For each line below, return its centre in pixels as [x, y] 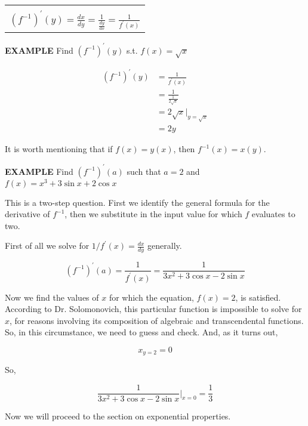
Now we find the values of [52, 297]
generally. [165, 246]
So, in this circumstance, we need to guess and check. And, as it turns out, [141, 332]
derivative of [27, 214]
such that [144, 171]
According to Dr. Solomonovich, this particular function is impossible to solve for [153, 309]
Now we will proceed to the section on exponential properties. [118, 416]
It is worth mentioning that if [59, 149]
